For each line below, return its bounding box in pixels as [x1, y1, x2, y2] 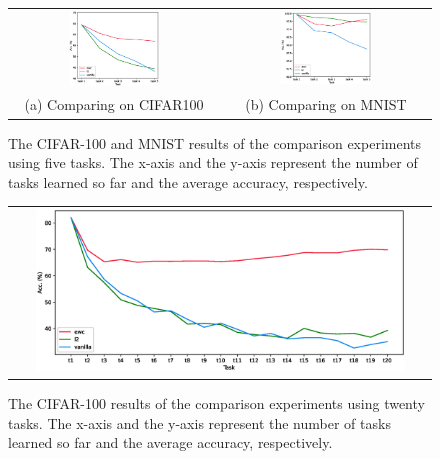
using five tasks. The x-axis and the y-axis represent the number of [8, 152, 418, 173]
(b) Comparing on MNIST [245, 94, 407, 115]
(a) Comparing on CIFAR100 [24, 94, 204, 115]
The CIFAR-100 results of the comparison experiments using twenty [8, 393, 425, 414]
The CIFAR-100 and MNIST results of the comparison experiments [8, 132, 422, 153]
